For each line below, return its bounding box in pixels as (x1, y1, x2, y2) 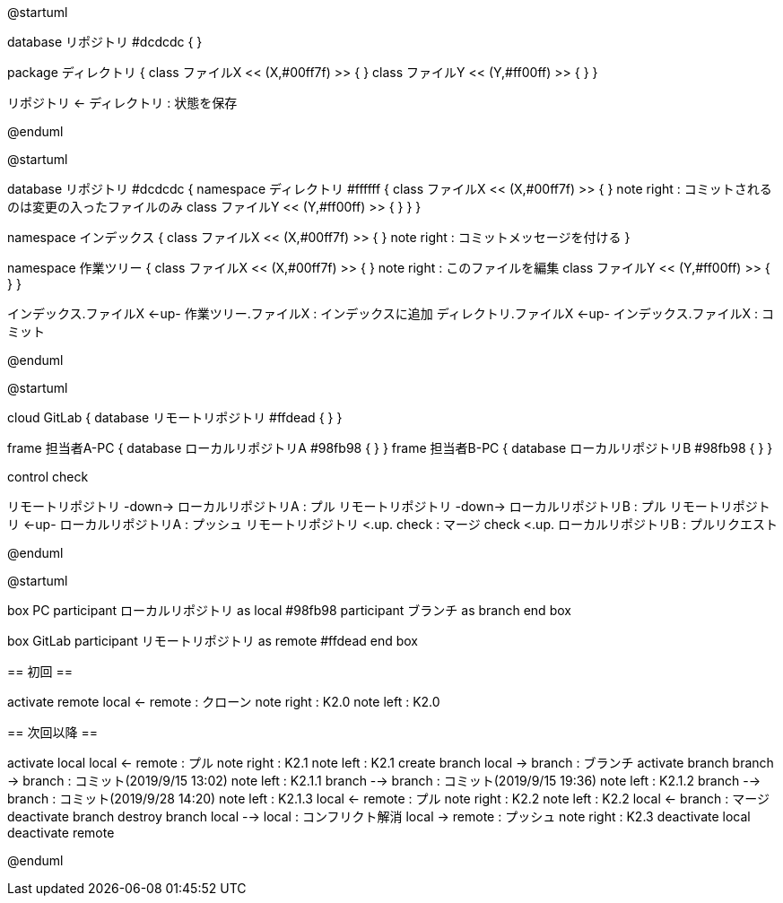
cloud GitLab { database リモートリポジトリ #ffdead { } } (7, 410, 343, 425)
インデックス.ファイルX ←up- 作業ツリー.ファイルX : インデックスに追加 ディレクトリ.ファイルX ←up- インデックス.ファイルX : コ (7, 306, 774, 321)
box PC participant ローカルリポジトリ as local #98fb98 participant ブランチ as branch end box (7, 603, 571, 618)
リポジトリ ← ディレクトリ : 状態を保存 (7, 95, 238, 110)
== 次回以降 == (7, 725, 98, 740)
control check (7, 469, 89, 484)
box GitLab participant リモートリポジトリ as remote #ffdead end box (7, 633, 418, 648)
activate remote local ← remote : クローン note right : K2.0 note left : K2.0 (7, 694, 440, 709)
